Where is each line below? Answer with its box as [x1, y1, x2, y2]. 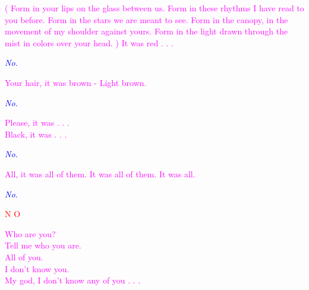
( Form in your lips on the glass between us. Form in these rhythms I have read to [5, 2, 304, 14]
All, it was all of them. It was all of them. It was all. [5, 167, 196, 180]
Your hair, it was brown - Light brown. [5, 76, 147, 88]
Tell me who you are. [5, 239, 81, 251]
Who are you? [5, 227, 56, 240]
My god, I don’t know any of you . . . [5, 274, 141, 286]
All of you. [5, 250, 43, 263]
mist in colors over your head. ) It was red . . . [5, 36, 174, 49]
